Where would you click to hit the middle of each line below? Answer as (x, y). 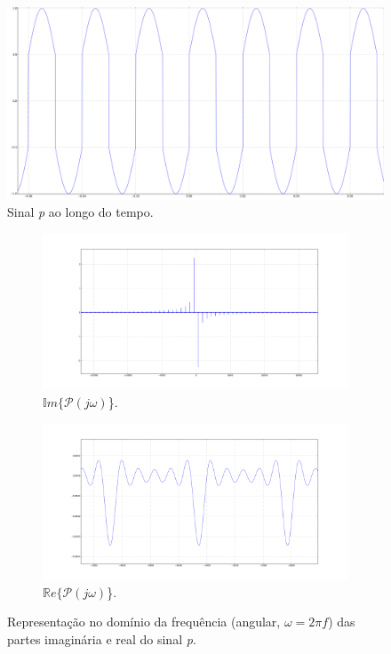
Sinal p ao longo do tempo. (80, 212)
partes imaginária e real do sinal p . (102, 639)
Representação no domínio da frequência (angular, (144, 622)
